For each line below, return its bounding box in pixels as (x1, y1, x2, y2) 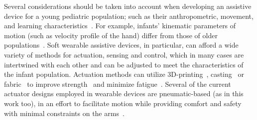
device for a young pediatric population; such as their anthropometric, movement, (4, 10, 254, 21)
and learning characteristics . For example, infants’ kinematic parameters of (4, 20, 236, 31)
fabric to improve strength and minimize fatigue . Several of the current (4, 78, 231, 89)
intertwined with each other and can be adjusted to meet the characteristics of (4, 59, 244, 69)
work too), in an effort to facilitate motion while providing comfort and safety (4, 98, 242, 108)
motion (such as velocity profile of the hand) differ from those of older (4, 30, 218, 40)
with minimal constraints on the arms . (4, 108, 125, 118)
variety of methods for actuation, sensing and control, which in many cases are (4, 49, 244, 60)
